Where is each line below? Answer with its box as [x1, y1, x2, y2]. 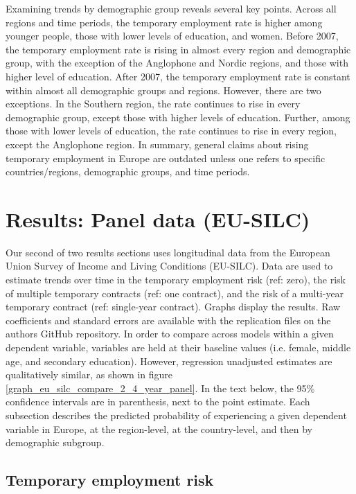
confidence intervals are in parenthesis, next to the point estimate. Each [6, 394, 310, 409]
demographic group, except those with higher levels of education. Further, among [6, 109, 350, 124]
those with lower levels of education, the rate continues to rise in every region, [6, 123, 337, 138]
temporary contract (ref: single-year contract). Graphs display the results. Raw [6, 299, 341, 314]
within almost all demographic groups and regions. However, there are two [6, 82, 321, 97]
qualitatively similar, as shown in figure [6, 367, 173, 382]
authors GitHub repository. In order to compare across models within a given [6, 326, 334, 341]
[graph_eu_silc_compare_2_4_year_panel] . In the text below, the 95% [6, 380, 315, 395]
